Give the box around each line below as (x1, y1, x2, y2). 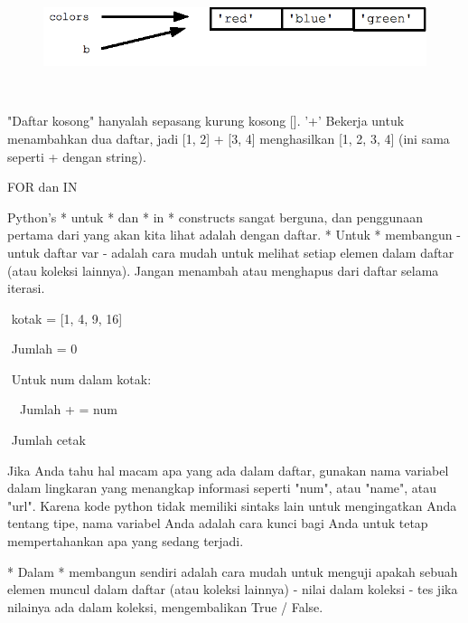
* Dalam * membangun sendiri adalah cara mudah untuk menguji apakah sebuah (7, 562, 458, 581)
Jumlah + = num (20, 400, 117, 419)
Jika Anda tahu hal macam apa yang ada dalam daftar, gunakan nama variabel (7, 460, 449, 479)
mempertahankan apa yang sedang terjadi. (7, 532, 244, 551)
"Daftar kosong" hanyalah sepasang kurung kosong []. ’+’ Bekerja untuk (7, 111, 405, 130)
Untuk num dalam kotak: (11, 369, 152, 388)
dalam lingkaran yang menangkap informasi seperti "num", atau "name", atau (7, 478, 437, 497)
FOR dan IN (7, 177, 78, 196)
